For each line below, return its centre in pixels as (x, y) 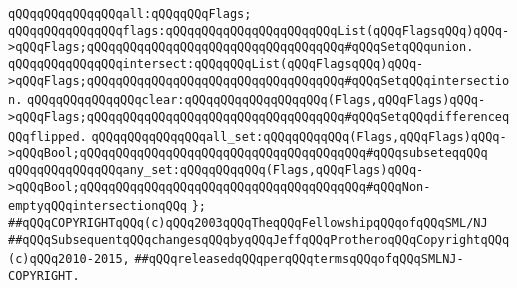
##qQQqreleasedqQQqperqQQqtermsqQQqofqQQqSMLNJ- (299, 259)
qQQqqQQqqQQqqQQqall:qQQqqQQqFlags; (130, 14)
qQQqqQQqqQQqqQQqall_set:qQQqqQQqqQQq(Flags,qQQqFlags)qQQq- (299, 136)
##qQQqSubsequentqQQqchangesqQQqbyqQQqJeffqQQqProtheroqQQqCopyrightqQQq (259, 239)
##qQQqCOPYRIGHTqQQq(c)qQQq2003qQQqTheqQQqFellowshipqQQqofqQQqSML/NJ (248, 222)
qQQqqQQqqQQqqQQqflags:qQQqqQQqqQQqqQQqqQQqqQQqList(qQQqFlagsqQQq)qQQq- (259, 30)
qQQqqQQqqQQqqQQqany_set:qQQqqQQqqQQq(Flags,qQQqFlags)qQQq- (216, 169)
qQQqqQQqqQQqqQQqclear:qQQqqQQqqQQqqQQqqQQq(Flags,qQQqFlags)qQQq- (256, 100)
